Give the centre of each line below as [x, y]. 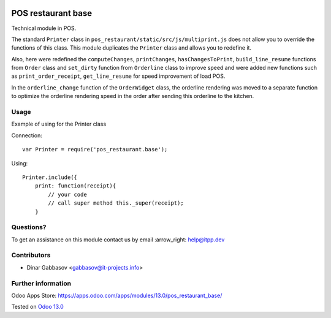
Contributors [31, 256]
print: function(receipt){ [75, 186]
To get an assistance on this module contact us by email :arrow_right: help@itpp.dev [118, 240]
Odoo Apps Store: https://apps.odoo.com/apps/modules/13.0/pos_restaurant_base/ [117, 295]
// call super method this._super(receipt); [116, 203]
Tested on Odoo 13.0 [37, 307]
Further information [41, 283]
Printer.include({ [50, 177]
